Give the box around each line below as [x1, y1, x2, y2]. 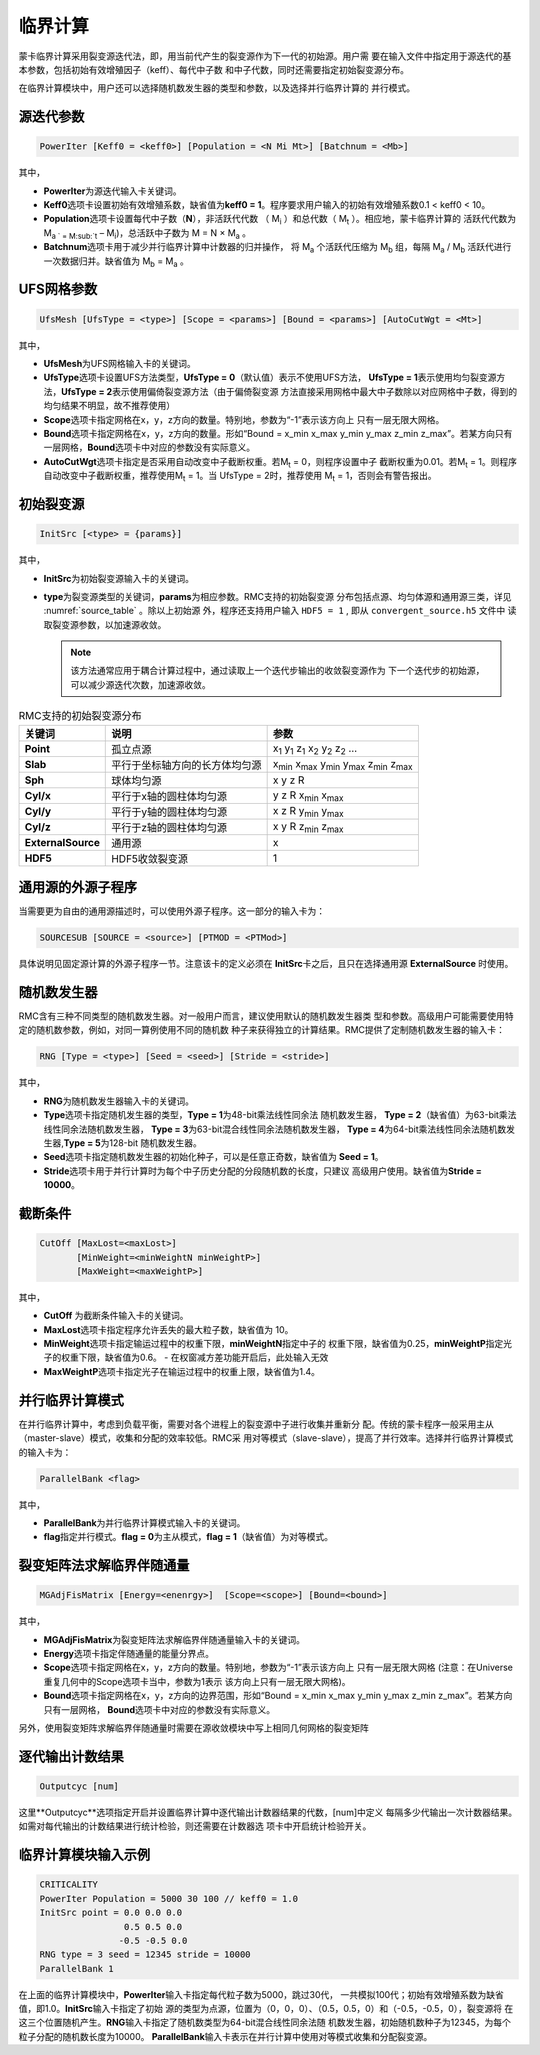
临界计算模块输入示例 [18, 1846, 150, 1864]
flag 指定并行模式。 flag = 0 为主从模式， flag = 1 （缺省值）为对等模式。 [43, 1531, 334, 1543]
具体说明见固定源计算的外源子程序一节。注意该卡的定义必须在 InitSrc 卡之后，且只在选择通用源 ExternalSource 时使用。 [18, 958, 514, 970]
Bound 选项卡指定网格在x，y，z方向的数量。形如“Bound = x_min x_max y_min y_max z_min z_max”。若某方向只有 [43, 427, 513, 439]
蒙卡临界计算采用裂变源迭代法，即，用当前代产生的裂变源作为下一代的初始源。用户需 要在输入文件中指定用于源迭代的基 [18, 50, 512, 62]
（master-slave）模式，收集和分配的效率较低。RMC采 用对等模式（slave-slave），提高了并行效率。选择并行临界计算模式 [18, 1432, 514, 1444]
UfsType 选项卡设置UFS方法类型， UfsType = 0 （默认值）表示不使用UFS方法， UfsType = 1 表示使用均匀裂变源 [43, 371, 497, 384]
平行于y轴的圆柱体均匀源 [111, 805, 228, 819]
